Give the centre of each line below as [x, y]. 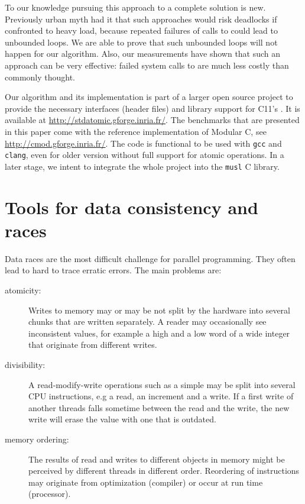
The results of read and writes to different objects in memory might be [157, 459]
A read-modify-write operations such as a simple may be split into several [162, 384]
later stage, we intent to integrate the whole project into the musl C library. [142, 166]
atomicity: [23, 290]
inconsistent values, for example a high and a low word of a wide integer [159, 333]
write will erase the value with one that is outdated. [122, 419]
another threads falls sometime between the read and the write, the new [159, 407]
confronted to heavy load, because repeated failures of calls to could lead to [141, 30]
